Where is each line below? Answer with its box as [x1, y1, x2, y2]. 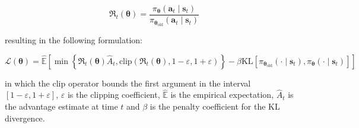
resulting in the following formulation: [5, 33, 142, 46]
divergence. [5, 111, 45, 124]
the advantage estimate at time [5, 100, 118, 112]
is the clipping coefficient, [67, 88, 160, 101]
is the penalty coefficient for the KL [150, 100, 280, 112]
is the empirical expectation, [170, 88, 274, 101]
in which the [5, 76, 50, 89]
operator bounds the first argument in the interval [68, 76, 251, 89]
